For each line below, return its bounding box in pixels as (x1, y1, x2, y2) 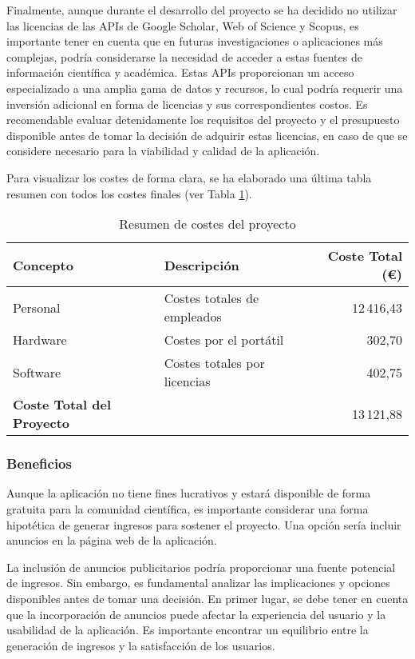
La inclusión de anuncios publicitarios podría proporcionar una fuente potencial (6, 558, 396, 575)
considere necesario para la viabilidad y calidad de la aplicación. (6, 142, 320, 159)
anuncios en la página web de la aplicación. (6, 532, 217, 549)
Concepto (13, 255, 73, 274)
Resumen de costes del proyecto (119, 214, 296, 234)
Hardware (13, 330, 67, 349)
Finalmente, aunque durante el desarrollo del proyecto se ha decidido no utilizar (6, 2, 397, 18)
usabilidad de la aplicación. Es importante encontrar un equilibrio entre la (6, 621, 369, 638)
